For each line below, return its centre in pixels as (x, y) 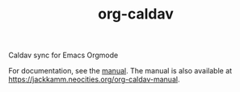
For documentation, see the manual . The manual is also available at (120, 71)
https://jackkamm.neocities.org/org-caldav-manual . (94, 79)
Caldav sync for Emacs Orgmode (63, 55)
